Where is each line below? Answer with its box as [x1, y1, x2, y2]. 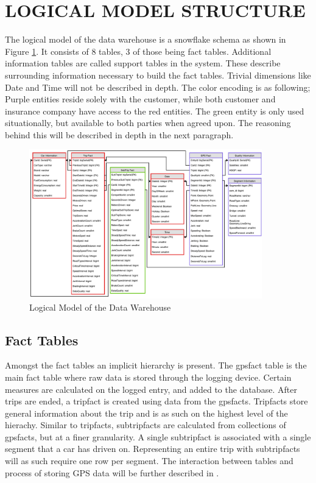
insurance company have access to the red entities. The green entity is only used [5, 104, 304, 117]
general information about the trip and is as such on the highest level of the [5, 406, 288, 419]
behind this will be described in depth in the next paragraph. [5, 128, 234, 141]
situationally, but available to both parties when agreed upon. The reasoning [5, 116, 291, 129]
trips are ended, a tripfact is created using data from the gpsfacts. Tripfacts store [5, 395, 308, 407]
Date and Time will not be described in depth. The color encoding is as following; [5, 80, 311, 93]
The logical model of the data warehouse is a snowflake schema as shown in [5, 33, 286, 46]
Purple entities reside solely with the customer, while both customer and [5, 93, 276, 105]
